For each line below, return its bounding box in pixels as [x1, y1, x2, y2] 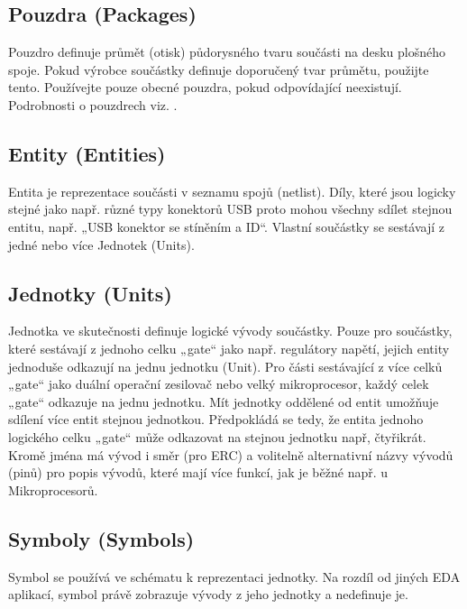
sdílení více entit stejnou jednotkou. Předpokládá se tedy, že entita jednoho [8, 410, 424, 429]
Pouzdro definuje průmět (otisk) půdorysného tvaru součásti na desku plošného [8, 42, 446, 61]
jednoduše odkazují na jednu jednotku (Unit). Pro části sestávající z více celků [8, 356, 443, 375]
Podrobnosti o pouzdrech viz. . [8, 95, 178, 114]
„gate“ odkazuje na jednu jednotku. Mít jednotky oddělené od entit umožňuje [8, 392, 439, 411]
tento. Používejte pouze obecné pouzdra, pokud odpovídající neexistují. [8, 78, 402, 97]
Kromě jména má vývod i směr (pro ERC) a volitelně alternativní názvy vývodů [8, 445, 453, 464]
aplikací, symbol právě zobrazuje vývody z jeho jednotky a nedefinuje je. [8, 585, 408, 604]
